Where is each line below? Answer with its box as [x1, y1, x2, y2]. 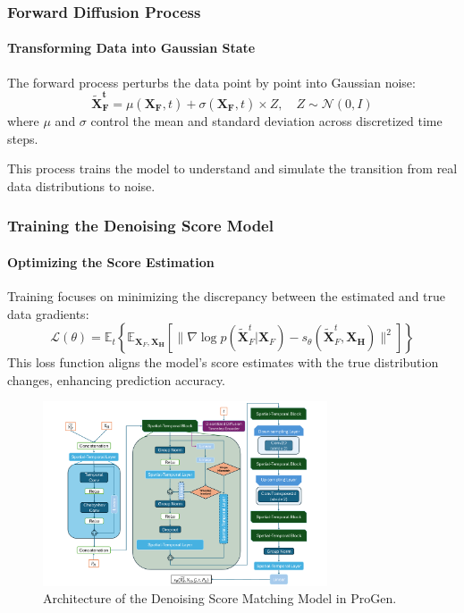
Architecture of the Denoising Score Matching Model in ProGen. [43, 589, 397, 608]
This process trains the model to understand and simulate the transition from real [7, 159, 458, 178]
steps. [7, 129, 38, 147]
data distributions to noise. [7, 176, 156, 195]
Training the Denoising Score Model [7, 214, 274, 237]
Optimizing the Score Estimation [7, 252, 215, 271]
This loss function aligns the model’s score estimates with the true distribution [7, 353, 439, 372]
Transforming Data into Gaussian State [7, 38, 256, 57]
